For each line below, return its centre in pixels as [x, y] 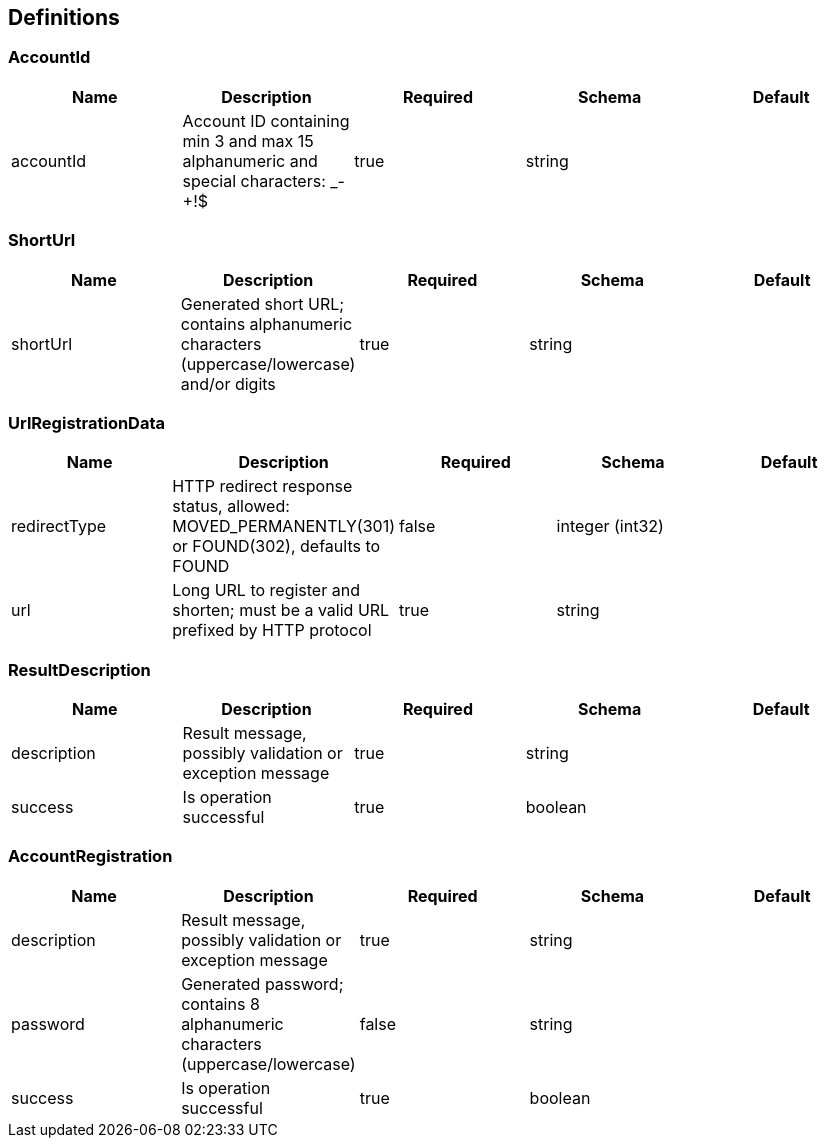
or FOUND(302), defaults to [276, 546]
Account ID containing [266, 120]
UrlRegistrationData [86, 422]
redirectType [59, 526]
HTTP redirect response [262, 486]
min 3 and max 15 [248, 140]
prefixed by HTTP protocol [272, 630]
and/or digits [228, 383]
